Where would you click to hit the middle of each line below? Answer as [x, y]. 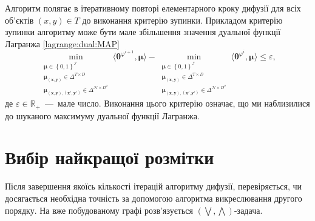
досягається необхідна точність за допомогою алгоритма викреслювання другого [154, 198]
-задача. [248, 210]
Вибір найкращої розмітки [110, 157]
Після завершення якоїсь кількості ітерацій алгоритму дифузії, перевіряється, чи [154, 186]
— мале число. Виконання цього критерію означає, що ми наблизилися [177, 103]
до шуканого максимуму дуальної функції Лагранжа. [102, 115]
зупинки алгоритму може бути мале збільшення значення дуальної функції [143, 32]
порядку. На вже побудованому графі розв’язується [99, 210]
